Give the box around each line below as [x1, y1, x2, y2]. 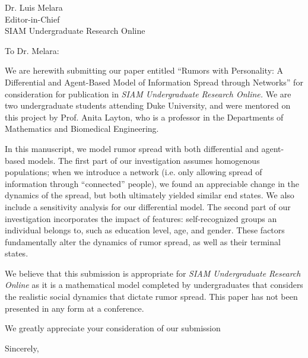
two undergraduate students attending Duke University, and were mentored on [5, 99, 291, 112]
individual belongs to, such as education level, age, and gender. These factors [5, 224, 285, 236]
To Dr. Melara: [5, 44, 59, 56]
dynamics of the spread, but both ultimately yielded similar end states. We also [5, 189, 294, 201]
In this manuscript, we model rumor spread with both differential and [5, 142, 259, 154]
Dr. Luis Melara [5, 1, 63, 13]
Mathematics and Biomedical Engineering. [5, 122, 159, 135]
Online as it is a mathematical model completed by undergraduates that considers [5, 278, 303, 291]
